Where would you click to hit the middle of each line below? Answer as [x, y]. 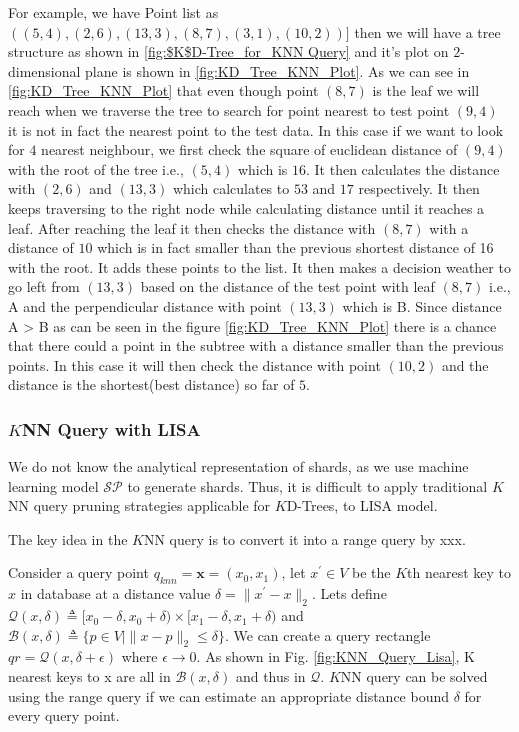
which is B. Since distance [422, 305]
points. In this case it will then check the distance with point [194, 364]
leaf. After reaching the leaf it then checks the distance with [192, 227]
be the [371, 572]
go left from [44, 286]
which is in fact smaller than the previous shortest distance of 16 [295, 247]
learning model [53, 485]
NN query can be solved [414, 676]
